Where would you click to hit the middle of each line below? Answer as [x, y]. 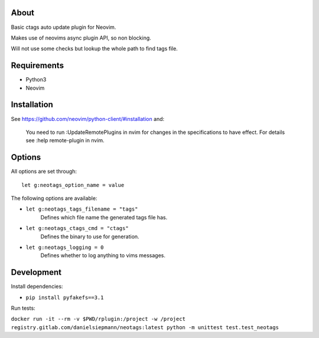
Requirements [38, 66]
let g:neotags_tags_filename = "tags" [82, 209]
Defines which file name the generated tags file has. [104, 217]
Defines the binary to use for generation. [90, 237]
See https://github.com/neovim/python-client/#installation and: [88, 119]
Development [36, 272]
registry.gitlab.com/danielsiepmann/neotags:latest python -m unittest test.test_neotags [145, 327]
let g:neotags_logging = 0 [65, 247]
